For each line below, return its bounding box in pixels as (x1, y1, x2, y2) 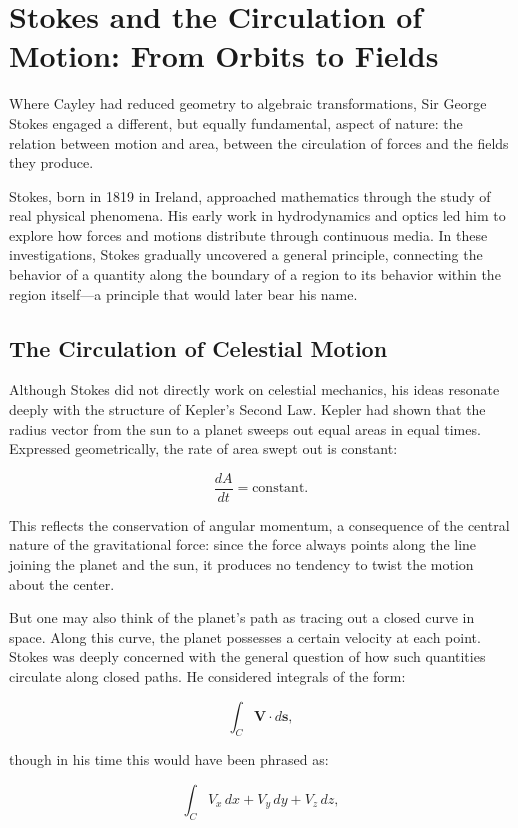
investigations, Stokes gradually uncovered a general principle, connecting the (9, 244, 483, 265)
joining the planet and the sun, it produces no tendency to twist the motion (9, 554, 474, 575)
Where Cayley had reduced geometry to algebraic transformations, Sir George (9, 93, 487, 114)
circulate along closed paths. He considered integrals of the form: (9, 666, 406, 687)
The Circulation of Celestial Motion (9, 332, 388, 363)
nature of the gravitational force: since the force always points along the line (9, 534, 477, 555)
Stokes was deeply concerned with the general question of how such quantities (9, 646, 486, 667)
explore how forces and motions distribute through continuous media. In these (9, 224, 488, 245)
